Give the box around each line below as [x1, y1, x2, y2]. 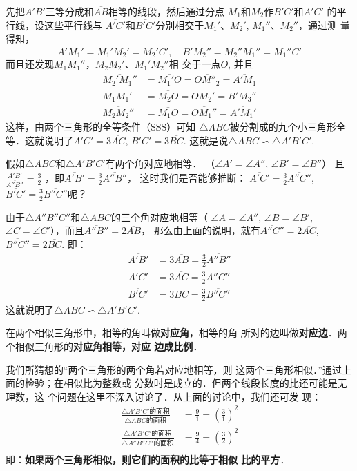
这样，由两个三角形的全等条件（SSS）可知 [6, 119, 196, 134]
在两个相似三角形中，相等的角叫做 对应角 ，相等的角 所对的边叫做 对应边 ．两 [6, 325, 347, 340]
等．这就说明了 [6, 133, 73, 147]
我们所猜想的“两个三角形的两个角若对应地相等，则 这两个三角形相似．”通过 [6, 362, 342, 376]
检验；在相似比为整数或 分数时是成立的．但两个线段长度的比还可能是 [24, 376, 338, 390]
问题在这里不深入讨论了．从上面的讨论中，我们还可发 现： [57, 389, 322, 403]
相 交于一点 [168, 57, 221, 71]
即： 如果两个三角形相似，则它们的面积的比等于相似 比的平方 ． [6, 452, 290, 467]
